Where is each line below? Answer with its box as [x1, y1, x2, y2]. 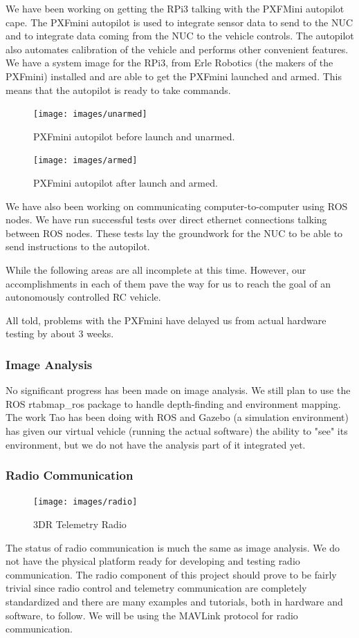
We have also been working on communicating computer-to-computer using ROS [6, 198, 348, 213]
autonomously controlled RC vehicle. [6, 290, 161, 304]
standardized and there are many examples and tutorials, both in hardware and [6, 594, 343, 609]
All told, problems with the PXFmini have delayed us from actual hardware [6, 312, 326, 327]
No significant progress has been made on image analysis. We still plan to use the [6, 383, 351, 397]
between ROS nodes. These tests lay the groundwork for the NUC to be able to [6, 225, 343, 240]
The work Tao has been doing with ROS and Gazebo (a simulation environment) [6, 410, 349, 424]
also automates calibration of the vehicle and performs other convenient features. [6, 41, 349, 56]
